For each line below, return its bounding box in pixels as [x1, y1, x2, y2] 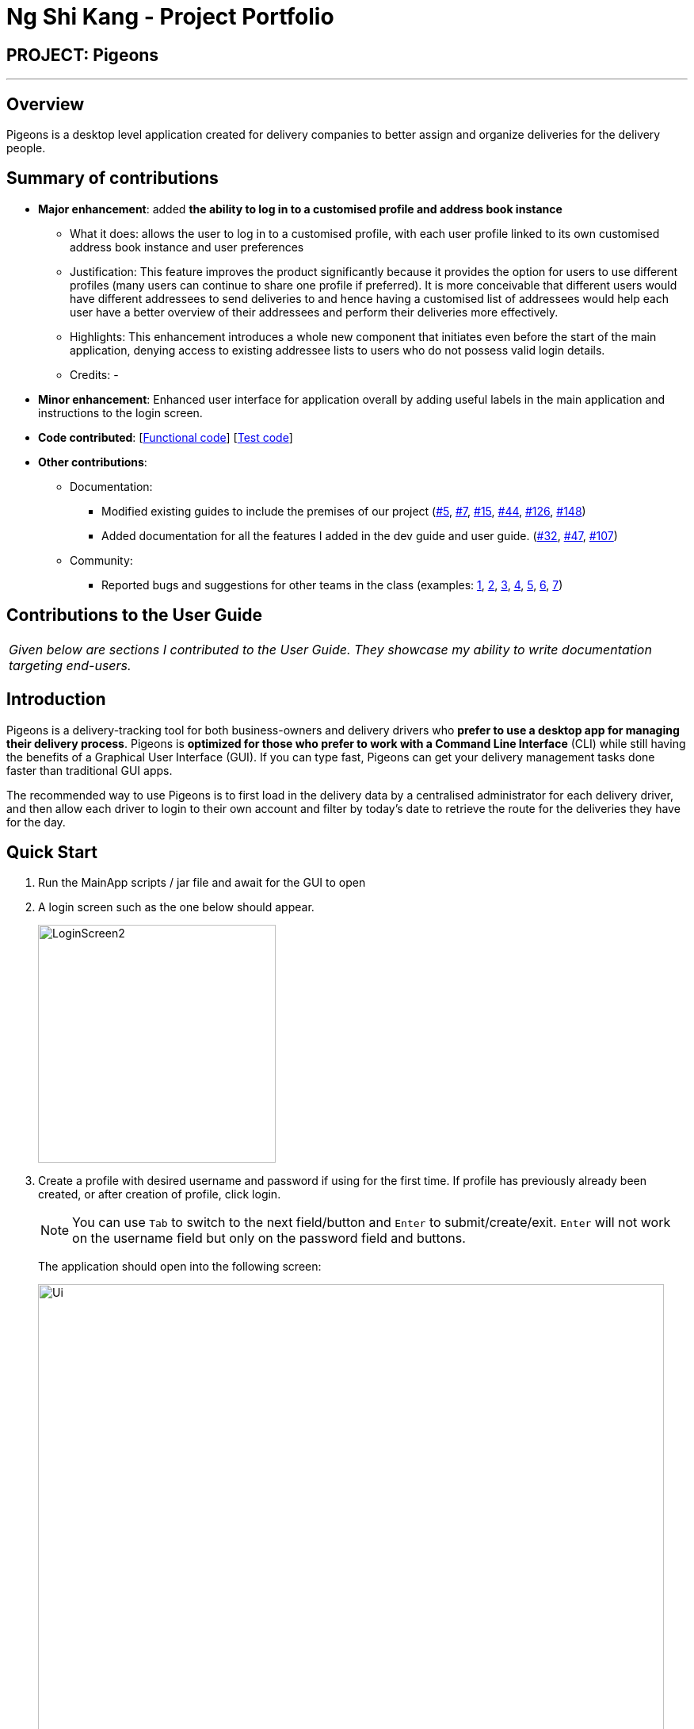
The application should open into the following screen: [38, 1259, 322, 1274]
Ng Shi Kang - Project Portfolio [6, 3, 334, 30]
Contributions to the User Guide [6, 605, 262, 626]
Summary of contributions [6, 168, 219, 189]
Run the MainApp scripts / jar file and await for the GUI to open [38, 876, 366, 890]
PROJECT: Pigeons [6, 44, 159, 65]
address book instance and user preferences [70, 240, 304, 254]
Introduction [6, 689, 106, 710]
